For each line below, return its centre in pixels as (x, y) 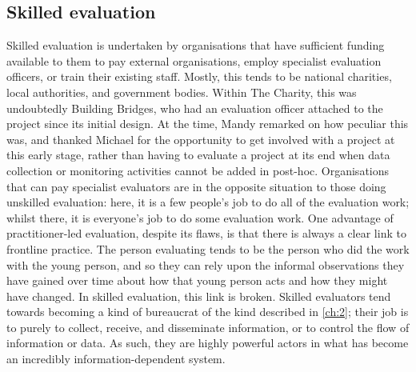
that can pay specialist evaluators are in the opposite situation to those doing (196, 186)
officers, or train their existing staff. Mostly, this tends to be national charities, (199, 76)
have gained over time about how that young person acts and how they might (197, 280)
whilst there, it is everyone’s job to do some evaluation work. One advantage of (200, 217)
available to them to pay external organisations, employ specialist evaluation (194, 60)
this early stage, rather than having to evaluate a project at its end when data (198, 155)
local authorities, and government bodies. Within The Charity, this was (182, 92)
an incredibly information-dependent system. (116, 359)
